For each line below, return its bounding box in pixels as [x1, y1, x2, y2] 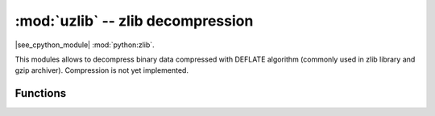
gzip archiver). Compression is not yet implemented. [14, 66, 189, 75]
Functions [14, 86, 67, 100]
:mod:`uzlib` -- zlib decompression [14, 12, 254, 30]
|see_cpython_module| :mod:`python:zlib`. [14, 40, 155, 50]
